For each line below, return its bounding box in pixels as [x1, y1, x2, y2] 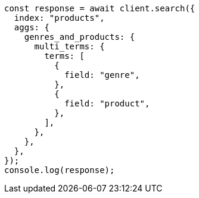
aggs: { [14, 23, 49, 32]
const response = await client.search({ [4, 4, 195, 13]
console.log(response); [4, 165, 115, 175]
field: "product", [64, 99, 150, 108]
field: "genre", [64, 70, 140, 80]
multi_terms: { [34, 42, 105, 51]
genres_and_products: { [24, 32, 135, 42]
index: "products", [14, 13, 105, 23]
